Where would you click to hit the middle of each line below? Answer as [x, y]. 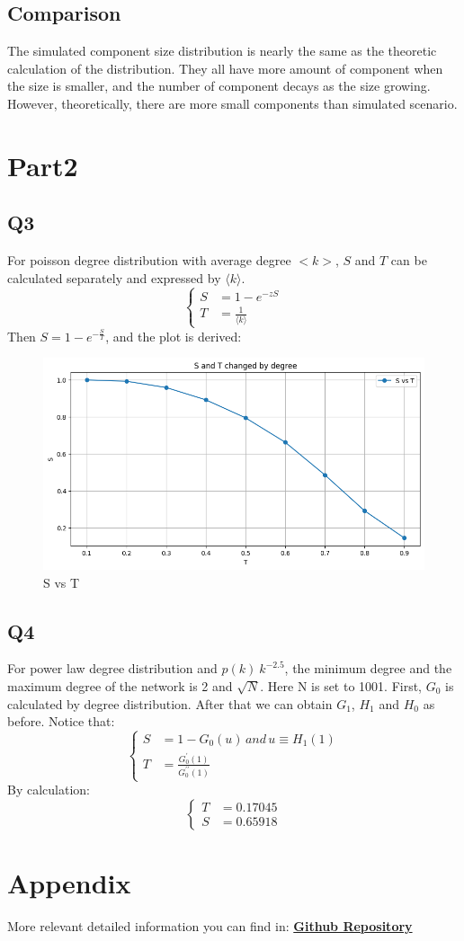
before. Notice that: [61, 721]
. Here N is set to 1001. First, [341, 685]
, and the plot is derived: [174, 336]
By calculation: [49, 790]
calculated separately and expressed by [114, 277]
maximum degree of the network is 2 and [120, 685]
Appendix [69, 882]
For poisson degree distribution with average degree [149, 260]
